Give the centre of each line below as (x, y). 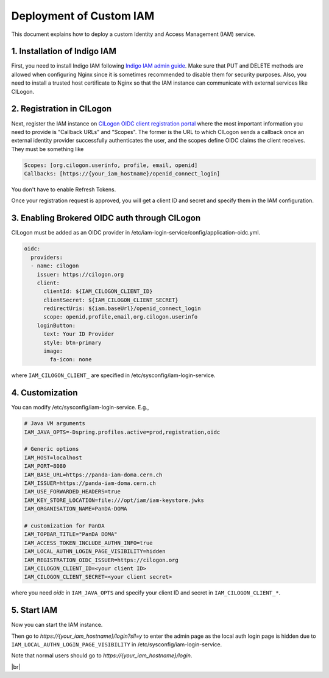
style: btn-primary (73, 342)
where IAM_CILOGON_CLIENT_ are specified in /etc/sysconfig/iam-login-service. (113, 375)
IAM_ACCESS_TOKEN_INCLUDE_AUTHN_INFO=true (88, 543)
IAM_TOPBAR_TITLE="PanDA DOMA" (71, 534)
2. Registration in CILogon (62, 109)
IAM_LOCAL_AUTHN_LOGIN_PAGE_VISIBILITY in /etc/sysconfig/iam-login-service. (117, 644)
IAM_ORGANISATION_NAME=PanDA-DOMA (76, 509)
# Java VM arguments (55, 424)
